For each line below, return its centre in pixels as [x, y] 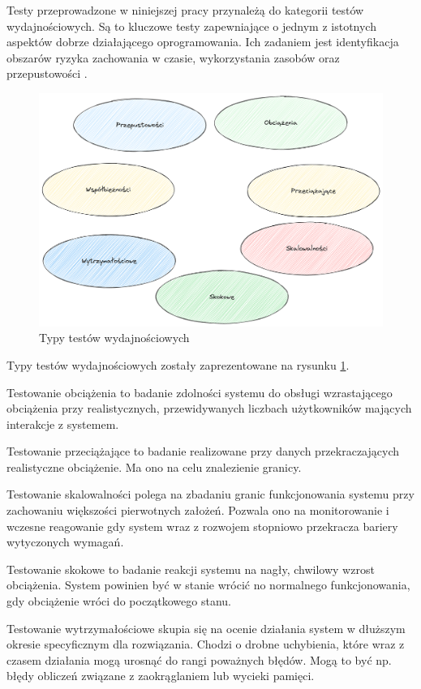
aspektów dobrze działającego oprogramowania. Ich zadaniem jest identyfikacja [203, 42]
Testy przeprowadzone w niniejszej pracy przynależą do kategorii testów [185, 10]
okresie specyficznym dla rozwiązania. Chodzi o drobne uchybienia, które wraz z [206, 644]
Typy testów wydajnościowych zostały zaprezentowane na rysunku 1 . [178, 364]
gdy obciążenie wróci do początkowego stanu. [119, 601]
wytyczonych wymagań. [65, 542]
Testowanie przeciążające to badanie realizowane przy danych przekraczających [203, 451]
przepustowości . [47, 73]
